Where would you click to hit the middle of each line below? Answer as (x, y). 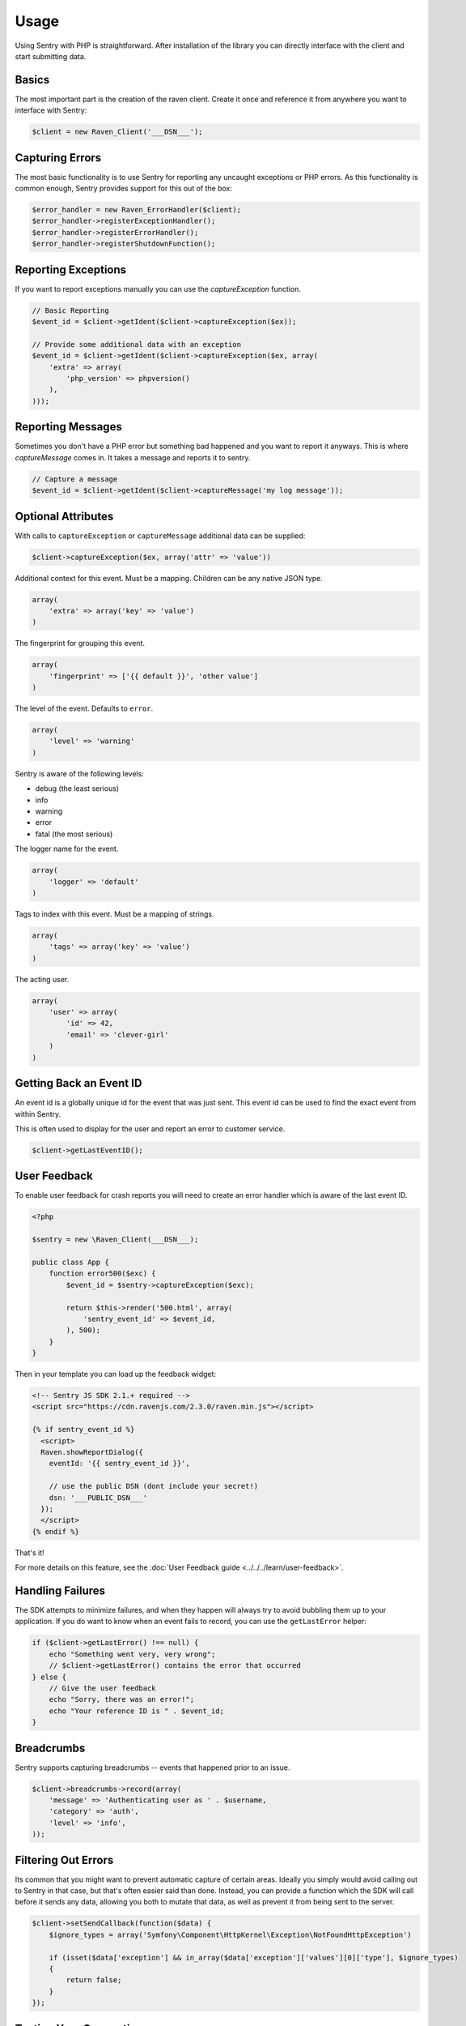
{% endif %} (56, 1531)
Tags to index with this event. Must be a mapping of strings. (114, 914)
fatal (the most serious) (74, 834)
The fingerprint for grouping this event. (80, 643)
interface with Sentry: (51, 110)
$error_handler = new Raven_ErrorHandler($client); (137, 210)
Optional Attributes (64, 516)
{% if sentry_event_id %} (83, 1430)
